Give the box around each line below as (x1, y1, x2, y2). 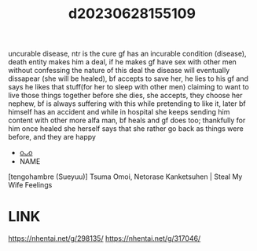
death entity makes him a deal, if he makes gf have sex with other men (8, 57, 237, 67)
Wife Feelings (8, 180, 53, 190)
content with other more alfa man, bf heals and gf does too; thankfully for (8, 115, 246, 125)
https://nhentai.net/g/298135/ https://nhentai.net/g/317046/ (8, 234, 201, 243)
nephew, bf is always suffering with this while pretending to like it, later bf (8, 99, 246, 108)
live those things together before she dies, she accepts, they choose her (8, 91, 243, 100)
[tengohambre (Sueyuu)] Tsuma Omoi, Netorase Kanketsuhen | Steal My (8, 172, 243, 181)
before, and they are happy (8, 133, 97, 142)
